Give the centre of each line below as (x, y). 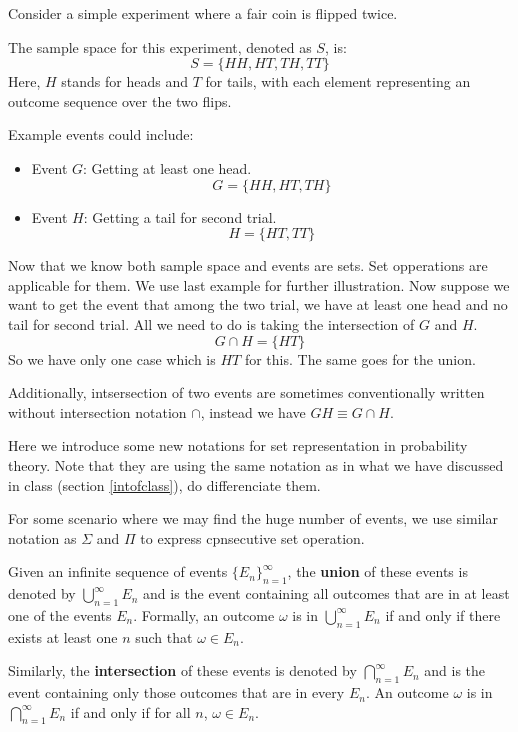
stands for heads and (124, 81)
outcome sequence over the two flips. (120, 100)
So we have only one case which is (112, 358)
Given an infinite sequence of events (118, 571)
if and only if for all (130, 711)
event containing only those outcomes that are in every (176, 692)
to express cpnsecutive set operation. (252, 537)
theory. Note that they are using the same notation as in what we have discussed (256, 464)
